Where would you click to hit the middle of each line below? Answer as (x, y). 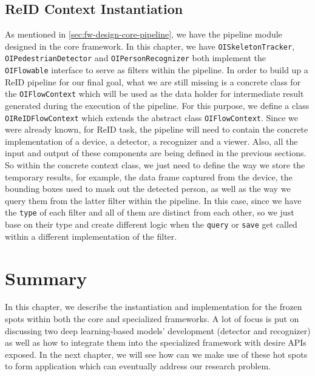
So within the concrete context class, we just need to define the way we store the (155, 165)
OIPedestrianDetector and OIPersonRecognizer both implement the (135, 58)
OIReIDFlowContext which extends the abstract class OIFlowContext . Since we (152, 117)
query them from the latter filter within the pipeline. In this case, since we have (153, 200)
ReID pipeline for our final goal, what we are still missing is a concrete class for (153, 81)
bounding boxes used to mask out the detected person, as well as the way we (148, 189)
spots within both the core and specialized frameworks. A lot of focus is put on (152, 319)
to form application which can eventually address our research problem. (138, 366)
